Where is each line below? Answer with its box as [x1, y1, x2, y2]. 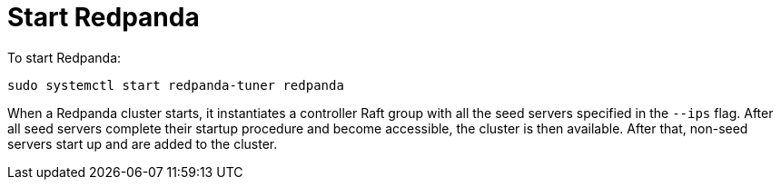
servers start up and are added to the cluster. [7, 135, 278, 152]
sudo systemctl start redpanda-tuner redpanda [7, 77, 344, 93]
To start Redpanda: [7, 49, 122, 65]
